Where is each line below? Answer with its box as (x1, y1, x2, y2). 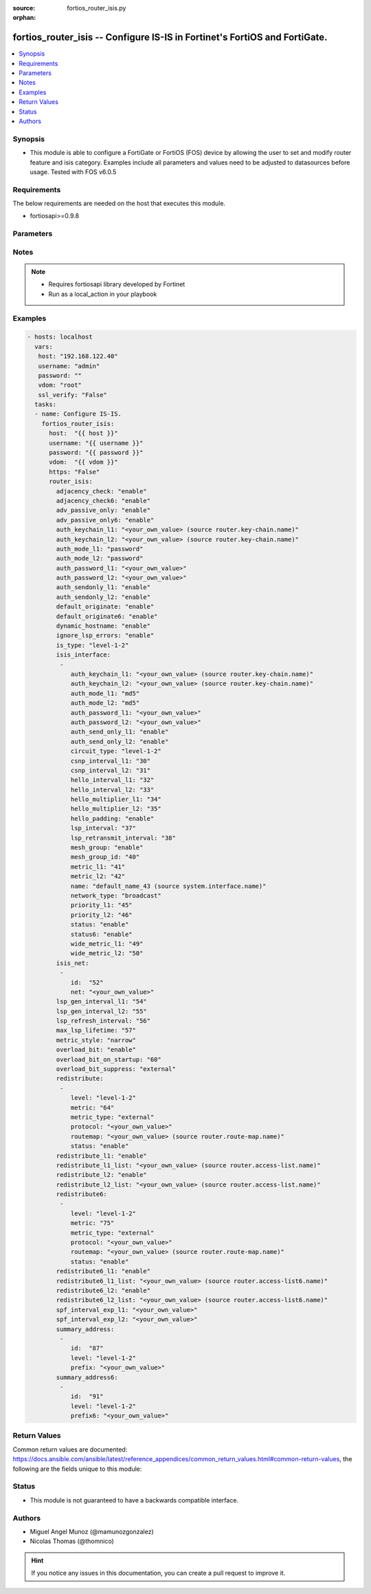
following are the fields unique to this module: (12, 1465, 142, 1473)
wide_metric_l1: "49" (70, 939, 144, 948)
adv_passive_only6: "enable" (56, 516, 155, 524)
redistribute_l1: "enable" (56, 1151, 147, 1160)
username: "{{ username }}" (49, 439, 144, 447)
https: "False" (49, 468, 100, 476)
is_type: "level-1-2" (56, 641, 129, 649)
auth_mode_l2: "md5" (70, 699, 140, 707)
